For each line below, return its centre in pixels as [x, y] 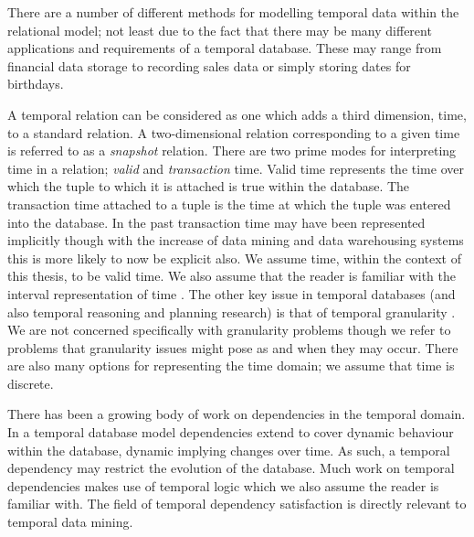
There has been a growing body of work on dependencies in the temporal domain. [237, 414]
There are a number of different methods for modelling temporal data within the [233, 12]
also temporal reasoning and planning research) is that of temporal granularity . [232, 311]
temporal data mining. [70, 522]
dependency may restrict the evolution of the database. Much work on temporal [231, 468]
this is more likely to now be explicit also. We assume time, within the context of [234, 258]
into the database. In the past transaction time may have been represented [216, 222]
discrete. [31, 383]
